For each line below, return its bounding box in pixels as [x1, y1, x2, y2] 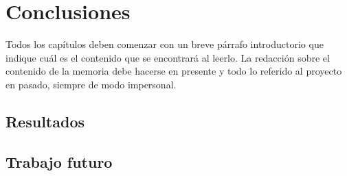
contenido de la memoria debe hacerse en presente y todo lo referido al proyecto [5, 64, 342, 78]
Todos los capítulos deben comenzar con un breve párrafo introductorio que [5, 37, 324, 51]
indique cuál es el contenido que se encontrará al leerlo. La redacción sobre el [5, 50, 330, 64]
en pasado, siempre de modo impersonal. [5, 77, 177, 91]
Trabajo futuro [5, 151, 113, 172]
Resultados [5, 110, 85, 131]
